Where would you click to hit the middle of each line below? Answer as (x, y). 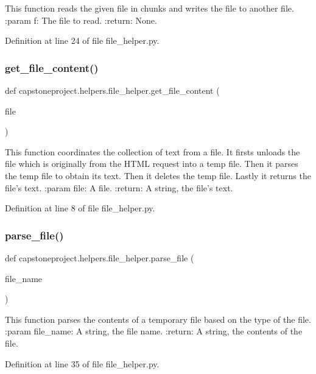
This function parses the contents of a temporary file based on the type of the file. (158, 319)
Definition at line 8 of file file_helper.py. (80, 208)
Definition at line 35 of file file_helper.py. (82, 363)
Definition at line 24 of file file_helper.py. (82, 41)
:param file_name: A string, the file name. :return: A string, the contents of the (154, 331)
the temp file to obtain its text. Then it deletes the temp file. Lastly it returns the (158, 175)
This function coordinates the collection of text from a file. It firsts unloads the (153, 151)
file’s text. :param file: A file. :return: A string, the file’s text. (119, 187)
